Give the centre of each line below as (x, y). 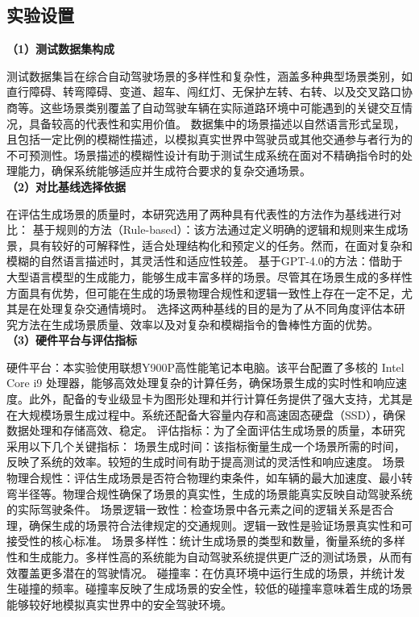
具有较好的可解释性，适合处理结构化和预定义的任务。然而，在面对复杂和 (220, 245)
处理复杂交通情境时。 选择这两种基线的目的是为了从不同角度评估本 (217, 308)
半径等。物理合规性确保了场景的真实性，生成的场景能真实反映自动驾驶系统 (215, 493)
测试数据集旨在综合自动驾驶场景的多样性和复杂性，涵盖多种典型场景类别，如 (209, 75)
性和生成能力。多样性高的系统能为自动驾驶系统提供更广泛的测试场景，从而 (204, 557)
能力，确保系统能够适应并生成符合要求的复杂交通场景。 (164, 171)
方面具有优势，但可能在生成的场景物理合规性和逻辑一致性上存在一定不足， (204, 292)
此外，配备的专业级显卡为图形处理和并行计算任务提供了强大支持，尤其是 (220, 399)
